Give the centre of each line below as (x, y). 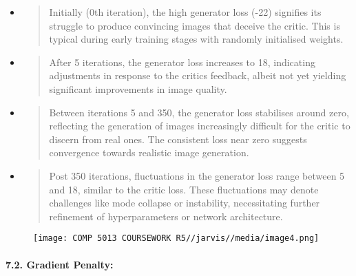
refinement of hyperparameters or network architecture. (166, 216)
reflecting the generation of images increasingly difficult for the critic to (200, 126)
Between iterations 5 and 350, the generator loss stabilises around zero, (199, 112)
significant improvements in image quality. (138, 88)
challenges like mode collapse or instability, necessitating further (185, 203)
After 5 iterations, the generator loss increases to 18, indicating (182, 62)
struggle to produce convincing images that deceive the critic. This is (195, 25)
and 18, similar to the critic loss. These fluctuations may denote (184, 189)
